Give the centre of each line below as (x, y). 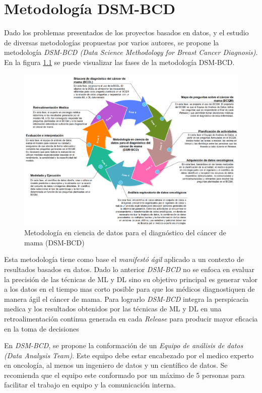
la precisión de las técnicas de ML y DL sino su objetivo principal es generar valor (131, 279)
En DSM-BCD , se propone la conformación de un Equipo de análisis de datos (124, 345)
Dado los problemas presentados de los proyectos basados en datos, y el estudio (126, 32)
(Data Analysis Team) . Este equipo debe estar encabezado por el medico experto (129, 355)
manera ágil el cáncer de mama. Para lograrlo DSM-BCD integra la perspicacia (126, 299)
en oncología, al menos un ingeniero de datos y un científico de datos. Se (116, 365)
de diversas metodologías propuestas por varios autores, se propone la (112, 42)
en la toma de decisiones (42, 328)
